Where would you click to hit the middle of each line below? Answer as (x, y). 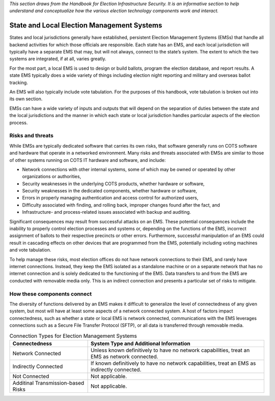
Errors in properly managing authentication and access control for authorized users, (110, 198)
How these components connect (50, 294)
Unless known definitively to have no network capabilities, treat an (170, 350)
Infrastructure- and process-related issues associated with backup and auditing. (106, 212)
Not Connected (31, 376)
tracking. (19, 82)
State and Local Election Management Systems (86, 25)
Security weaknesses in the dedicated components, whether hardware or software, (109, 191)
